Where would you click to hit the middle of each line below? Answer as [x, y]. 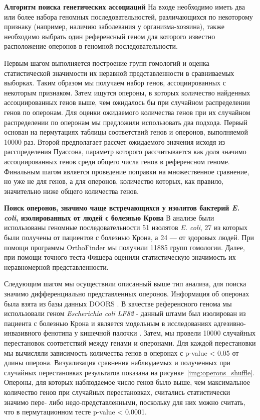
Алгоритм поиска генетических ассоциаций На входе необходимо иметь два [124, 7]
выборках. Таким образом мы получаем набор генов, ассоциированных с [115, 83]
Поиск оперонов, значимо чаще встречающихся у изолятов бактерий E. [122, 208]
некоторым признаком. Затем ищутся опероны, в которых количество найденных [127, 92]
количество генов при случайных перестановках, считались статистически [117, 392]
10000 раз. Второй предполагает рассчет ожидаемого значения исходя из [115, 141]
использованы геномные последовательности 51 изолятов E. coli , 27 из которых [126, 227]
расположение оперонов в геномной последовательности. [91, 46]
